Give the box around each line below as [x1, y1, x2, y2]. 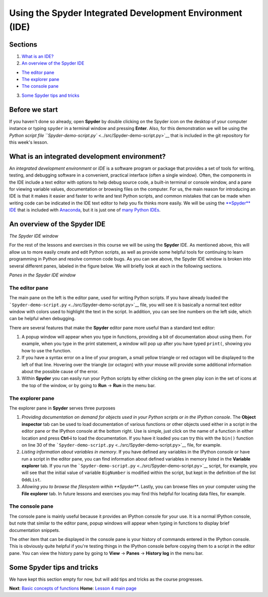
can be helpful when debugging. [9, 316, 76, 322]
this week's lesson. [9, 139, 49, 145]
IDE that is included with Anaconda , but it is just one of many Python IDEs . [9, 207, 161, 213]
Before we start [9, 105, 58, 114]
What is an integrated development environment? [9, 152, 166, 161]
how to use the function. [21, 347, 71, 353]
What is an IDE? [21, 53, 54, 59]
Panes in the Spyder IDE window [9, 272, 76, 278]
